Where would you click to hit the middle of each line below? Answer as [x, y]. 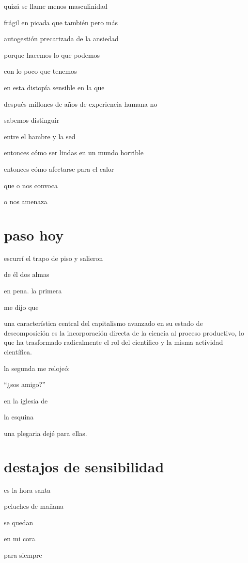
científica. [18, 352]
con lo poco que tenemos [40, 71]
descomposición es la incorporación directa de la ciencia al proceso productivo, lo [124, 332]
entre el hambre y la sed [40, 136]
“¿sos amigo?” [25, 384]
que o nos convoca [31, 185]
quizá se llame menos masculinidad [56, 6]
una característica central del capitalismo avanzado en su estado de [103, 323]
